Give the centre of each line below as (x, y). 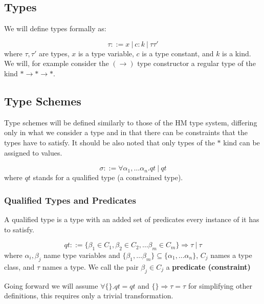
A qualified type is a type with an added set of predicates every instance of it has (132, 219)
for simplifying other (220, 285)
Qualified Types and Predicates (70, 200)
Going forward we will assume (51, 285)
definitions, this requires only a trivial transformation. (89, 296)
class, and (19, 266)
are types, (54, 53)
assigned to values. (33, 152)
